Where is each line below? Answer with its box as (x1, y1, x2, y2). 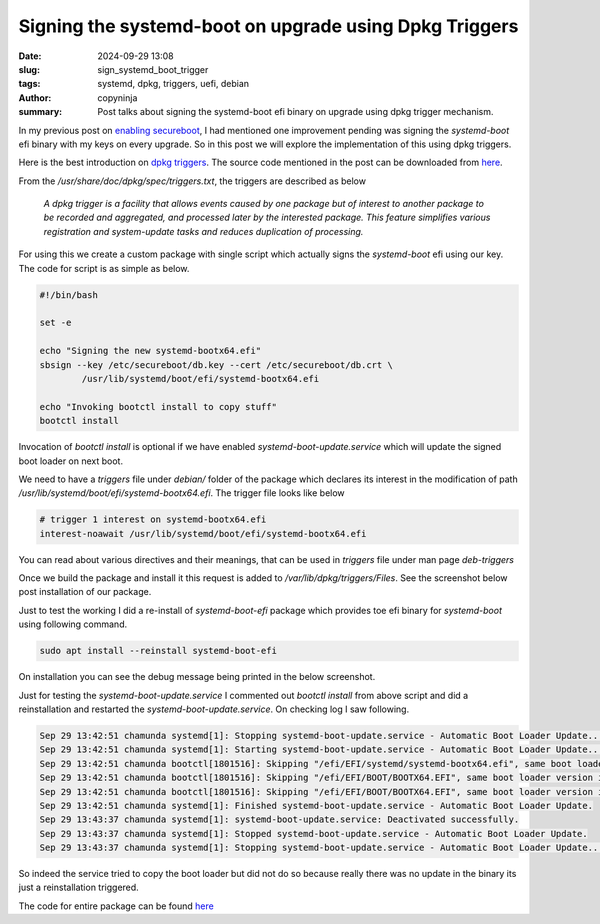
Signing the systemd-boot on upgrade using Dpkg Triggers (18, 15, 519, 37)
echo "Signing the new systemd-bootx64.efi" (39, 345, 262, 357)
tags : (18, 78, 41, 90)
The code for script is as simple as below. (18, 262, 190, 274)
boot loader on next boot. (18, 455, 124, 467)
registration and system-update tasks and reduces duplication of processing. (43, 225, 364, 237)
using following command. (18, 618, 128, 630)
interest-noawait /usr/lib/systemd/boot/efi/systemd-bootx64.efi (39, 528, 367, 539)
